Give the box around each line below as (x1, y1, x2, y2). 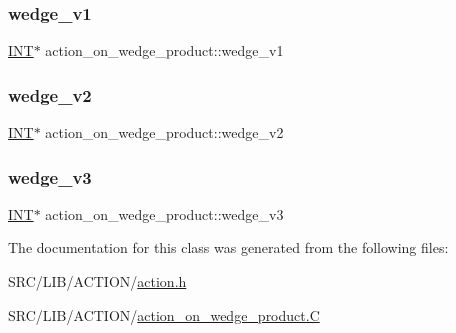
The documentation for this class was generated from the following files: (8, 237, 449, 258)
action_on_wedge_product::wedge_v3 (45, 203, 284, 224)
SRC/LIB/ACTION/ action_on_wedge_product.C (8, 304, 320, 325)
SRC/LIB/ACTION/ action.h (8, 271, 187, 292)
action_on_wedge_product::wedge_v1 (45, 40, 284, 61)
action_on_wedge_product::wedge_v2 (45, 122, 284, 143)
